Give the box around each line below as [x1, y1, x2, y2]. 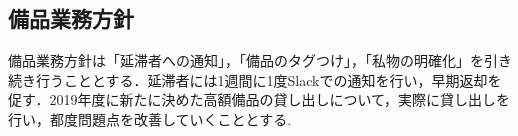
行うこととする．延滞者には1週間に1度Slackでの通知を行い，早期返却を [35, 69, 502, 90]
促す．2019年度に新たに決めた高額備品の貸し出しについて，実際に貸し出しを [8, 89, 511, 110]
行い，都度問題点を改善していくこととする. [8, 108, 292, 129]
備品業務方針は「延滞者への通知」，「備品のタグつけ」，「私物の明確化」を [8, 50, 484, 71]
